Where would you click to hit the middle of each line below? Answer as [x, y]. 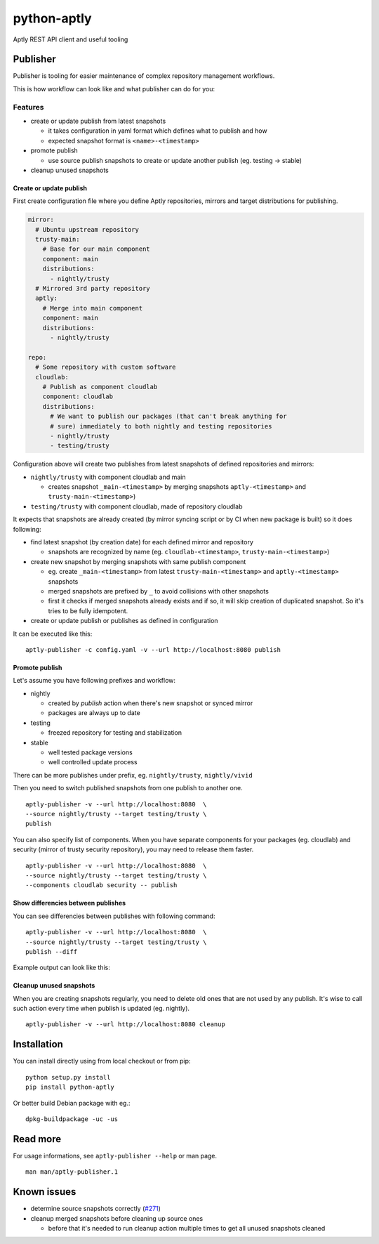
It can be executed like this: [53, 634]
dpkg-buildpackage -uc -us [72, 1119]
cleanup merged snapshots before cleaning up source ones [117, 1218]
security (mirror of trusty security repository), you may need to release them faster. [133, 849]
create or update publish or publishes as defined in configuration [124, 621]
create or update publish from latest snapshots [98, 121]
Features [28, 107]
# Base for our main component [96, 249]
